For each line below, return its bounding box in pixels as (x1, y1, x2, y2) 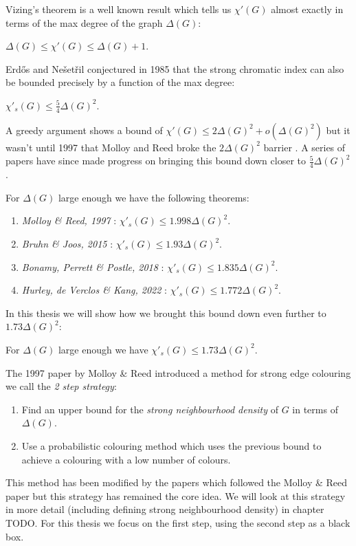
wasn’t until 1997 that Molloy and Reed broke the (5, 140, 216, 154)
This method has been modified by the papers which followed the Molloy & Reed (5, 475, 348, 490)
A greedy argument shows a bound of (5, 122, 163, 137)
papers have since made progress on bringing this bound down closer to (5, 153, 306, 168)
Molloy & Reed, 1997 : (21, 213, 117, 228)
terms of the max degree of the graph (5, 15, 163, 30)
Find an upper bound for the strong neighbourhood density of (21, 402, 278, 416)
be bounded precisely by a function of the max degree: (5, 75, 235, 89)
